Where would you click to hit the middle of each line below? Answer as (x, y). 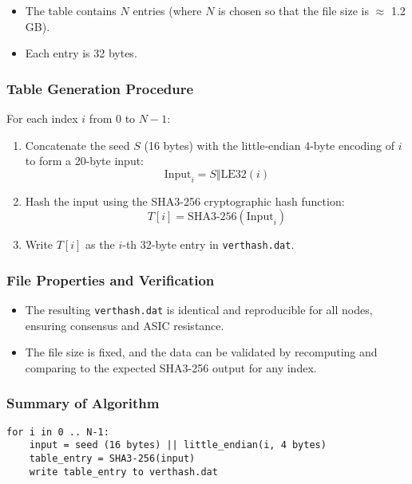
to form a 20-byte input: (85, 161)
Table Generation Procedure (100, 88)
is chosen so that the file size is (294, 10)
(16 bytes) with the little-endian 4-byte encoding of (269, 145)
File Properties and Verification (111, 279)
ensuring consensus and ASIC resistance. (125, 325)
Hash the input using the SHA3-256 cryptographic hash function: (185, 201)
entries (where (167, 10)
